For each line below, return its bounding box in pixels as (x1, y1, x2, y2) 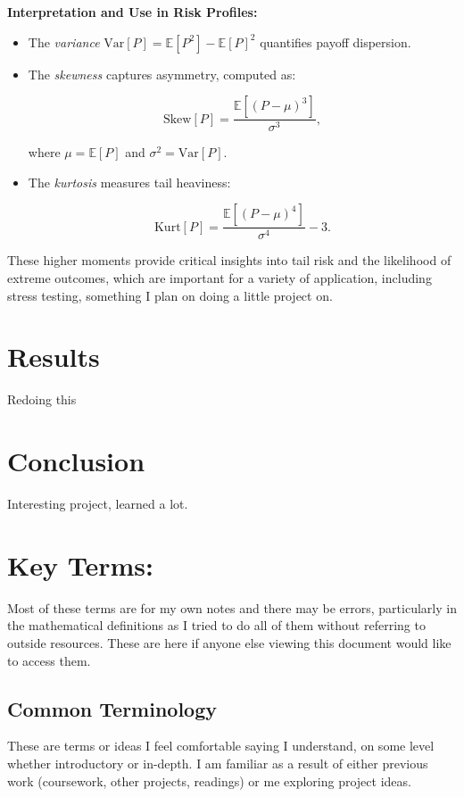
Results (7, 338, 100, 375)
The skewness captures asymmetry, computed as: (28, 64, 296, 83)
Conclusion (7, 443, 145, 479)
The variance (28, 32, 100, 51)
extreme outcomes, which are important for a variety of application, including (7, 269, 432, 287)
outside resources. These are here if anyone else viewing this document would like (7, 633, 452, 652)
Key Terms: (7, 546, 153, 583)
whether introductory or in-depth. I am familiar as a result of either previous (7, 753, 428, 772)
